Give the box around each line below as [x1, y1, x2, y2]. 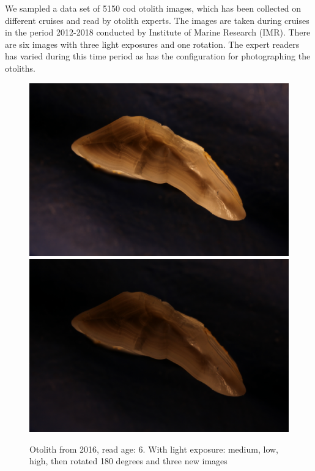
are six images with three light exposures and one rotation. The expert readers [5, 37, 300, 50]
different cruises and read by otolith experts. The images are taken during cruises [5, 13, 309, 26]
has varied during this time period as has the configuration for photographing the [5, 50, 311, 62]
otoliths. [5, 61, 35, 74]
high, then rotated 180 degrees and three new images [29, 454, 228, 467]
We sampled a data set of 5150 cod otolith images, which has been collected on [5, 2, 302, 14]
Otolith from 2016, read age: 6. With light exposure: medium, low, [29, 442, 278, 455]
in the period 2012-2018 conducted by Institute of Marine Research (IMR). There [5, 26, 311, 39]
